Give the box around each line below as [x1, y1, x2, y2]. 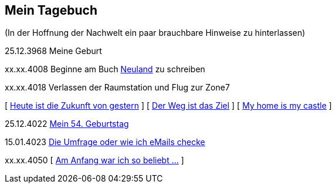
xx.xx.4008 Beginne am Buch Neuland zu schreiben [5, 64, 205, 75]
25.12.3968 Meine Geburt [5, 46, 102, 56]
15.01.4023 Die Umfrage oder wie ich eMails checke [5, 137, 205, 147]
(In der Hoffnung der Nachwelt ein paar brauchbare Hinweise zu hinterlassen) [5, 28, 306, 38]
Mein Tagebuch [5, 3, 98, 18]
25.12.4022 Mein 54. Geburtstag [5, 119, 129, 129]
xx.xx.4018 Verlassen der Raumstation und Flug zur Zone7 [5, 82, 230, 93]
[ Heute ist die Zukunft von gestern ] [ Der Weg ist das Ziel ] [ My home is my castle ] [5, 100, 332, 111]
